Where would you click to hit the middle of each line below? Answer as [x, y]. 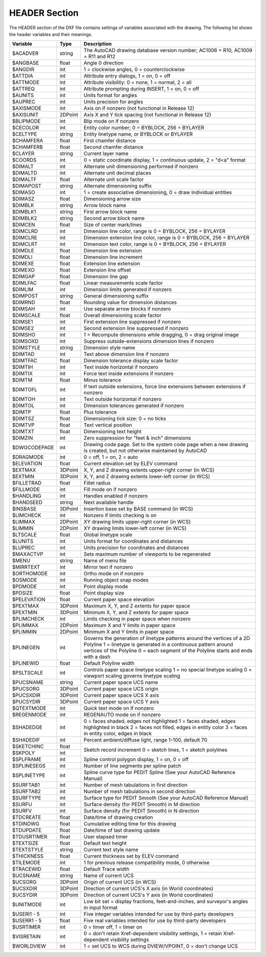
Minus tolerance [103, 380]
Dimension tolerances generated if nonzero [134, 406]
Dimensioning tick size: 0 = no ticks [125, 419]
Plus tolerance [100, 412]
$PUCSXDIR [26, 695]
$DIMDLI [22, 257]
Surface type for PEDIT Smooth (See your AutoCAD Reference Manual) [166, 798]
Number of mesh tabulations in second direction [140, 791]
